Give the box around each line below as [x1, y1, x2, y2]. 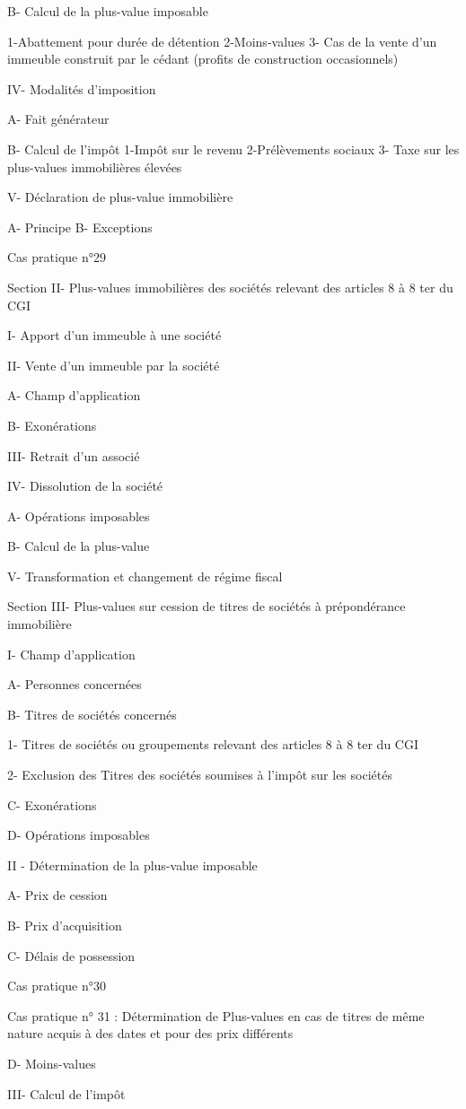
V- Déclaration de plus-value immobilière [7, 188, 233, 206]
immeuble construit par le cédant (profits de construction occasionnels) [7, 49, 399, 68]
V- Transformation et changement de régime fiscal [7, 566, 283, 585]
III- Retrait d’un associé [7, 446, 140, 465]
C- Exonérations [7, 795, 97, 814]
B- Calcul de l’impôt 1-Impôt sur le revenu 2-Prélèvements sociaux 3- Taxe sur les [7, 139, 460, 158]
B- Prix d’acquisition [7, 916, 122, 934]
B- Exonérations [7, 415, 97, 434]
